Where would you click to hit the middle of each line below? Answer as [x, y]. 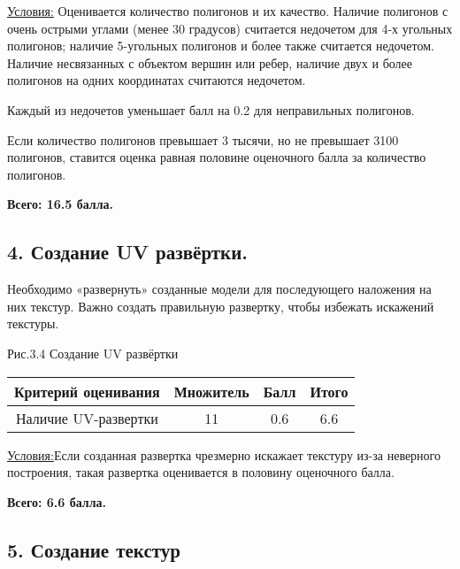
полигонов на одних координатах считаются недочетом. [157, 80]
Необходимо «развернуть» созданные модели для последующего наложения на [219, 289]
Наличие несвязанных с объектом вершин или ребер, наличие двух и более [210, 62]
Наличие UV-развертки [87, 418]
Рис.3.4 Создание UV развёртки [93, 353]
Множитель [211, 391]
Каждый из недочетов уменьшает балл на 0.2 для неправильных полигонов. [211, 109]
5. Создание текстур [94, 549]
